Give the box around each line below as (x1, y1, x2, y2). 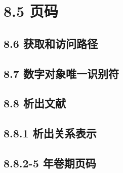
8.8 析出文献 (4, 95, 66, 111)
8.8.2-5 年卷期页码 (4, 155, 96, 170)
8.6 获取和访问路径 (4, 35, 98, 51)
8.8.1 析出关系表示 (4, 125, 97, 141)
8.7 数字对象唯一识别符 (4, 65, 119, 81)
